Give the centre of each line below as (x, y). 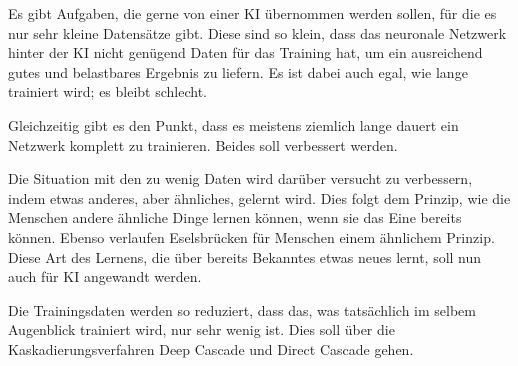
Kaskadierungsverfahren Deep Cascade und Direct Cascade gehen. (211, 348)
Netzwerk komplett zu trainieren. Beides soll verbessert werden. (203, 144)
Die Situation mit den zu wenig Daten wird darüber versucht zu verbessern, (240, 178)
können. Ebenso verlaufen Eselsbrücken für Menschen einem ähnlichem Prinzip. (251, 236)
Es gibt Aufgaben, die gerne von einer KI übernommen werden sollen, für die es (252, 13)
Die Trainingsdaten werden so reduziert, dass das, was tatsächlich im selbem (242, 309)
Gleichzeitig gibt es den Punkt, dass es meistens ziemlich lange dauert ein (233, 124)
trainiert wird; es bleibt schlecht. (107, 91)
